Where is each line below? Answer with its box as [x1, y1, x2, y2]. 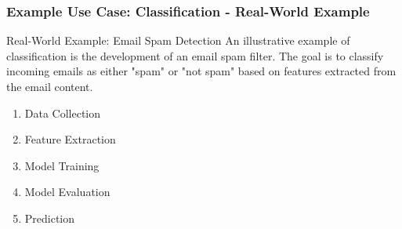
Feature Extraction [24, 131, 116, 147]
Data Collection [24, 104, 101, 121]
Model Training [24, 157, 100, 173]
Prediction [24, 209, 75, 226]
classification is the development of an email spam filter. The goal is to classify [6, 47, 384, 64]
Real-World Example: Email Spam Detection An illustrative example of [6, 32, 350, 49]
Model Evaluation [24, 184, 110, 200]
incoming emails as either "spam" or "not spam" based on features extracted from [6, 63, 397, 79]
